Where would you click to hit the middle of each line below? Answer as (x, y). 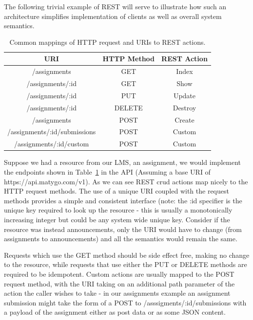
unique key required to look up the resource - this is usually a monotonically (118, 210)
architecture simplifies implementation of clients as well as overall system (113, 16)
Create (185, 119)
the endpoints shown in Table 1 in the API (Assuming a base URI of (107, 171)
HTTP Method (129, 59)
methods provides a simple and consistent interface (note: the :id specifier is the (123, 200)
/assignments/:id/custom (52, 144)
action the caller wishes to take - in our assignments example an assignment (117, 293)
